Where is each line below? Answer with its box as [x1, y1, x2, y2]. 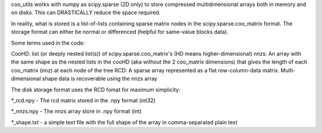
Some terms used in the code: [11, 39, 85, 46]
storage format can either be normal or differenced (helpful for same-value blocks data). [11, 28, 229, 36]
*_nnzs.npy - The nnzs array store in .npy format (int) [11, 107, 142, 115]
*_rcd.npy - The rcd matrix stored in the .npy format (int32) [11, 97, 156, 104]
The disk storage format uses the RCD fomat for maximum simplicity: [11, 86, 181, 93]
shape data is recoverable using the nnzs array [42, 75, 157, 83]
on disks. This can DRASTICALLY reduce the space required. [11, 9, 161, 16]
